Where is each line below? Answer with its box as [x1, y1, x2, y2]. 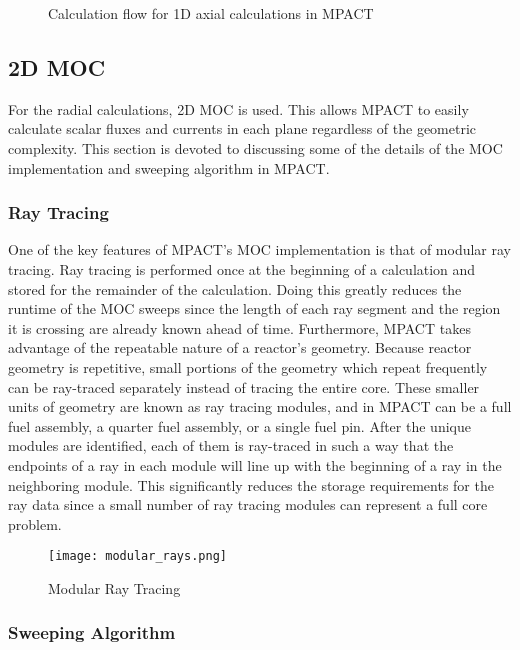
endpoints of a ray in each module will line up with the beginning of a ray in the [8, 454, 502, 475]
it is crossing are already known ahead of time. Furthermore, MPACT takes [8, 317, 471, 338]
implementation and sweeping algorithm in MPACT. [8, 157, 330, 178]
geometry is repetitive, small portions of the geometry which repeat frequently [8, 356, 488, 377]
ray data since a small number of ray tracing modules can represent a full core [8, 494, 488, 515]
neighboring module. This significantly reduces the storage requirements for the [8, 474, 494, 495]
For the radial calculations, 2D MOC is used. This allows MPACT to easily [8, 98, 469, 119]
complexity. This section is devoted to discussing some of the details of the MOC [8, 137, 503, 158]
